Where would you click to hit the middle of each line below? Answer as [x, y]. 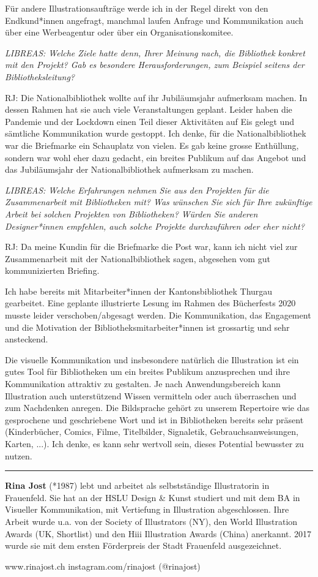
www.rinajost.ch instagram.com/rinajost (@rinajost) [103, 566]
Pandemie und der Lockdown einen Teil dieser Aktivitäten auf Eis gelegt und [150, 121]
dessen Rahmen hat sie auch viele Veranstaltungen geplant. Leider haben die [149, 109]
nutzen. [19, 455]
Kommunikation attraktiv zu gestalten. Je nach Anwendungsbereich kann [143, 384]
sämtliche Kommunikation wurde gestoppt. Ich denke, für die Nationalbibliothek [156, 133]
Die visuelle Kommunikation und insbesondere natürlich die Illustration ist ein [152, 359]
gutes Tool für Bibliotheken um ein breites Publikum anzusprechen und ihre [147, 371]
